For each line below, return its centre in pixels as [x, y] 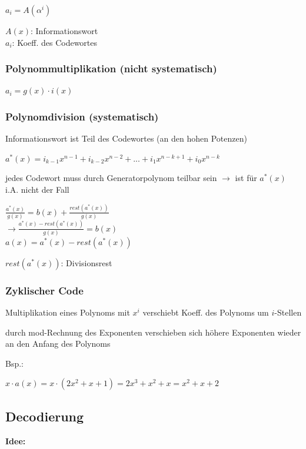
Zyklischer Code [44, 290]
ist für [246, 178]
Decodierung [45, 416]
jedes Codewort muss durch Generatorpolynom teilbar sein [111, 178]
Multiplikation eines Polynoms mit [68, 312]
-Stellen [288, 312]
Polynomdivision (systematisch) [82, 116]
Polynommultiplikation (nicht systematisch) [111, 68]
